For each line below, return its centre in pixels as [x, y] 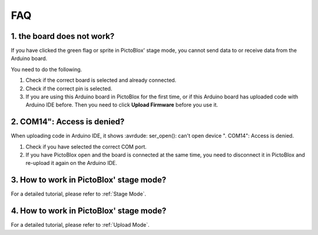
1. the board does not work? [63, 36]
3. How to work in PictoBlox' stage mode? [89, 180]
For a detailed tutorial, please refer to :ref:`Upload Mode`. [80, 225]
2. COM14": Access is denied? [68, 122]
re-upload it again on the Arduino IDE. [72, 163]
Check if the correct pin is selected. [69, 88]
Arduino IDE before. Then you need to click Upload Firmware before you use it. [122, 105]
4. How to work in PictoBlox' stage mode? [89, 211]
